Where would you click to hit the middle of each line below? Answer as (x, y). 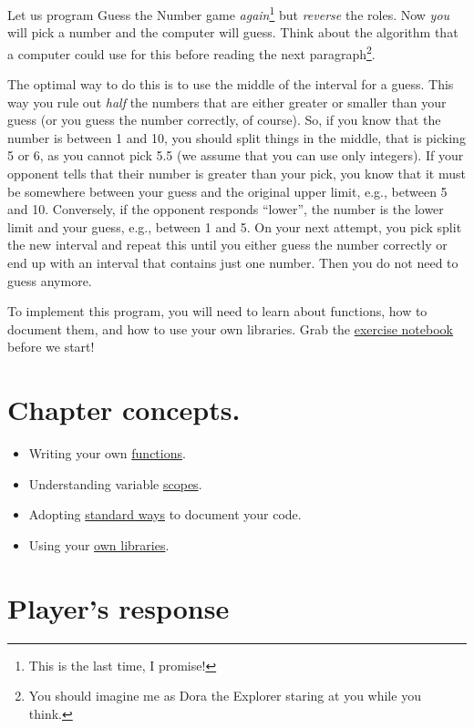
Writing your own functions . (107, 453)
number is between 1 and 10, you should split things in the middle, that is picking (237, 137)
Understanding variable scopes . (115, 483)
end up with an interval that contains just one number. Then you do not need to (233, 263)
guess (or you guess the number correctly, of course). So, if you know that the (224, 120)
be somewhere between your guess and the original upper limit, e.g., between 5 (227, 191)
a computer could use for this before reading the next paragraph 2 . (191, 52)
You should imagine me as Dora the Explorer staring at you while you (225, 696)
